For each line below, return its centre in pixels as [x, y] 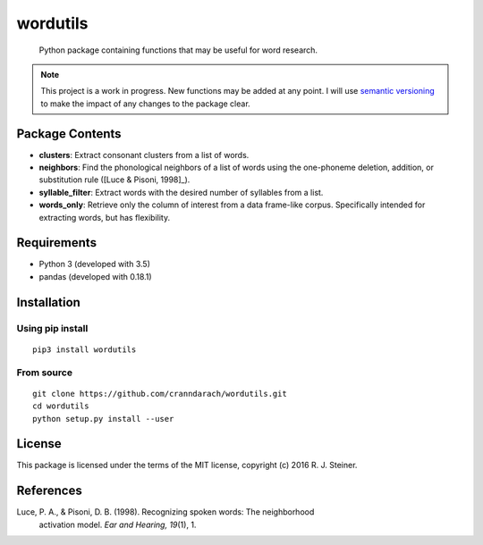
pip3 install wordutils [85, 349]
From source [45, 373]
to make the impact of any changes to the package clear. [145, 104]
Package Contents [69, 134]
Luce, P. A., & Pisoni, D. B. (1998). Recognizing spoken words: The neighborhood [165, 512]
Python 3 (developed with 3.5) [95, 264]
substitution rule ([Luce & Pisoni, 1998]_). [114, 180]
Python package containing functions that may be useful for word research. [178, 50]
